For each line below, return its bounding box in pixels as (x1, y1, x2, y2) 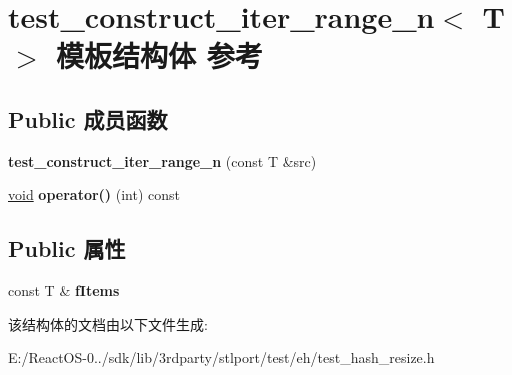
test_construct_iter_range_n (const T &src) (8, 150, 317, 171)
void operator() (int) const (8, 184, 181, 205)
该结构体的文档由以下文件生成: (8, 313, 208, 334)
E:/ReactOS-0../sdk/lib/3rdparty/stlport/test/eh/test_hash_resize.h (8, 347, 435, 368)
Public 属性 (8, 233, 126, 264)
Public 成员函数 (8, 103, 168, 134)
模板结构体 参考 (56, 35, 263, 76)
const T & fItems (8, 280, 120, 301)
